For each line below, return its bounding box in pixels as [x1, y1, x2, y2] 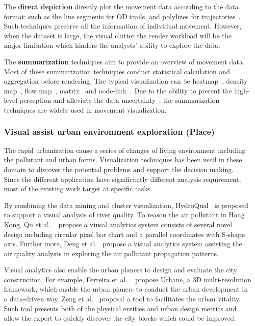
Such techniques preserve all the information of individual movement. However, [4, 21, 242, 31]
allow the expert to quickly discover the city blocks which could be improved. [4, 313, 236, 323]
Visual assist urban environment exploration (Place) [4, 125, 215, 138]
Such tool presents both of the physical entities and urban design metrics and [4, 303, 237, 313]
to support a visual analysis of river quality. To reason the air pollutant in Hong [4, 209, 245, 220]
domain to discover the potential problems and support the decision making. [4, 164, 234, 174]
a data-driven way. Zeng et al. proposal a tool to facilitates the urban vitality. [4, 294, 241, 304]
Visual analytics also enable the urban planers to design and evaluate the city [4, 265, 237, 275]
